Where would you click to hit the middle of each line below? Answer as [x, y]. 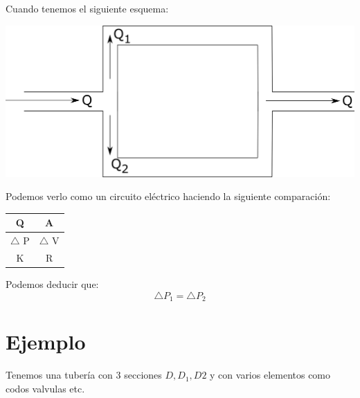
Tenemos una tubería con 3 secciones [84, 375]
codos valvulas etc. [45, 388]
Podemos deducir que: [52, 284]
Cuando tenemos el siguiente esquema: [87, 8]
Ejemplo [46, 342]
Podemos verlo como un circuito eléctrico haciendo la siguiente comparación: [168, 196]
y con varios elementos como [270, 375]
